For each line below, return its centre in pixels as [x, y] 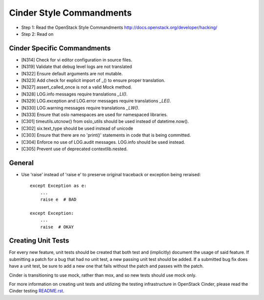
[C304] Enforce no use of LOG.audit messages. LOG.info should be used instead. [103, 142]
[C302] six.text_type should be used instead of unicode [77, 128]
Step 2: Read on [37, 34]
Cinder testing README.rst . [37, 291]
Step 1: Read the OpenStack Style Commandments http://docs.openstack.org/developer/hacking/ [119, 27]
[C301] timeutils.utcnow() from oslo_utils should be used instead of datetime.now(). [105, 121]
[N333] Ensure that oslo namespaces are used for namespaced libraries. [95, 115]
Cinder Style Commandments [70, 13]
